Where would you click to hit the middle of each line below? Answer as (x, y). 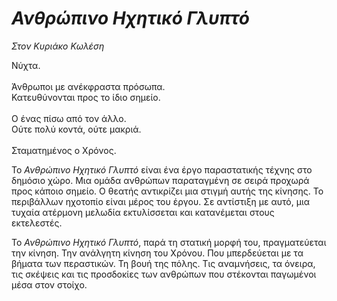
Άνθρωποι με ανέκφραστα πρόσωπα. (88, 86)
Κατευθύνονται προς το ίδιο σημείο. (86, 97)
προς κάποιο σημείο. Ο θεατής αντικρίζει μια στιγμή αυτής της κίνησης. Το (167, 191)
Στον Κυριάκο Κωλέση (58, 46)
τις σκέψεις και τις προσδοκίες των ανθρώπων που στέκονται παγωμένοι (164, 274)
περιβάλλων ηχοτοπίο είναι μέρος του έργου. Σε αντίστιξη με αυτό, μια (161, 201)
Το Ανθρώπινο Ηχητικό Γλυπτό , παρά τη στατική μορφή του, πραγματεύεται (169, 242)
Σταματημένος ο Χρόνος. (64, 150)
